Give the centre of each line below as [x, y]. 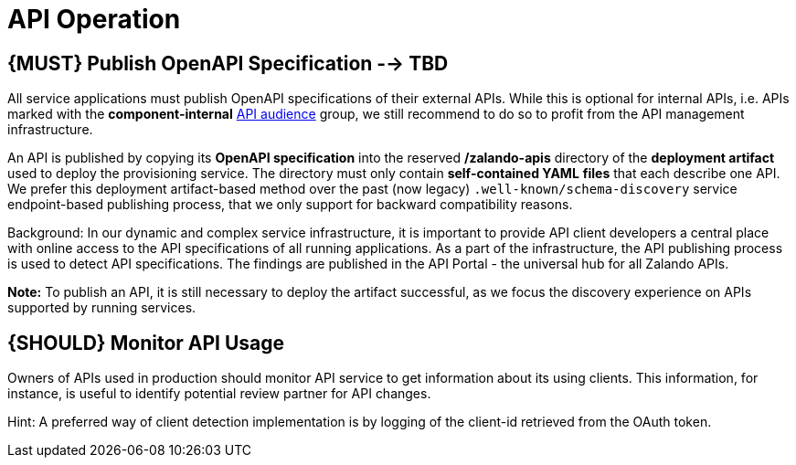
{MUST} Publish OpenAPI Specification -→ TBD [228, 63]
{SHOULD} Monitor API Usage [146, 343]
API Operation [94, 19]
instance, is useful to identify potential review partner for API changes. [219, 394]
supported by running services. [102, 308]
